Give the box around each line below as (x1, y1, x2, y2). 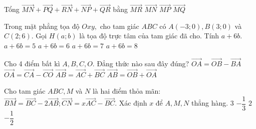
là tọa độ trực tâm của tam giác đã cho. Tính (79, 30, 219, 41)
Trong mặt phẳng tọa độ (4, 20, 80, 31)
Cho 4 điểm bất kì (4, 58, 60, 68)
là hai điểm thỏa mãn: (92, 86, 161, 96)
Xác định (119, 98, 147, 108)
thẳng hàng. (191, 98, 228, 108)
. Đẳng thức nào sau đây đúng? (92, 58, 189, 68)
